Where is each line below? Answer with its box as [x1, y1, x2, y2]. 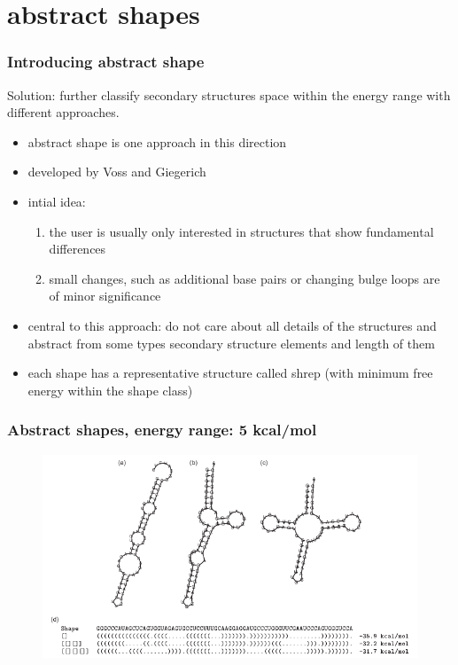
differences [49, 239, 106, 258]
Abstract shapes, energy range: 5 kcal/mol [7, 419, 317, 441]
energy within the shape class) [27, 380, 193, 399]
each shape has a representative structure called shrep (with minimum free [27, 364, 433, 382]
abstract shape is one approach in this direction [27, 132, 287, 151]
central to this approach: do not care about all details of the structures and [27, 316, 437, 334]
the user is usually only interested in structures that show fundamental [49, 222, 434, 240]
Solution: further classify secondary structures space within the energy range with [7, 85, 451, 104]
